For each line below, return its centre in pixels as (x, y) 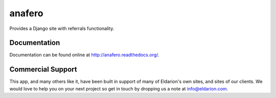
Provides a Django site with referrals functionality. (62, 28)
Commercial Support (43, 69)
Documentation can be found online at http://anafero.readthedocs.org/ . (84, 55)
